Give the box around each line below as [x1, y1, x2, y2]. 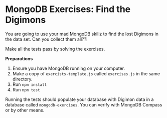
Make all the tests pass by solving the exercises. [5, 46, 105, 52]
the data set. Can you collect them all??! [5, 36, 88, 42]
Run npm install [12, 81, 47, 87]
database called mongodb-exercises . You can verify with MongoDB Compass [5, 101, 162, 107]
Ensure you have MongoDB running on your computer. [12, 65, 125, 71]
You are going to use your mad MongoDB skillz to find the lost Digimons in [5, 31, 159, 37]
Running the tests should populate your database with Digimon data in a [5, 96, 154, 102]
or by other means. [5, 107, 45, 113]
